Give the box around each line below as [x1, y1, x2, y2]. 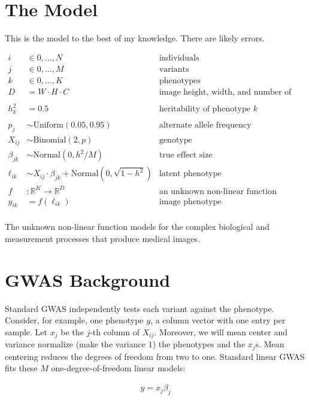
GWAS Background [5, 267, 171, 292]
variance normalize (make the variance [5, 338, 146, 350]
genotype [159, 135, 192, 144]
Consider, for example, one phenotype [5, 314, 144, 326]
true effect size [159, 151, 213, 160]
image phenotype [159, 197, 222, 206]
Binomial [33, 135, 66, 144]
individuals [159, 53, 199, 62]
